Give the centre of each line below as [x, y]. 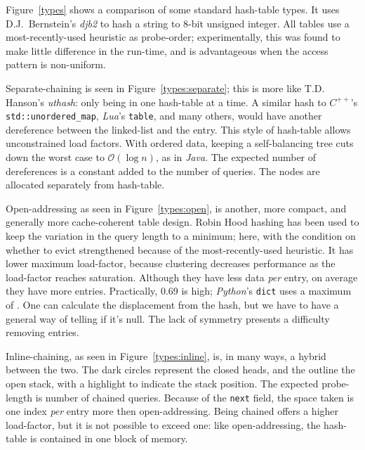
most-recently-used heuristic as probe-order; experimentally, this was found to [173, 37]
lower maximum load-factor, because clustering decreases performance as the [171, 263]
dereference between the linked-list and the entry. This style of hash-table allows [178, 129]
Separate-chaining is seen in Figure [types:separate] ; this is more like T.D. [165, 88]
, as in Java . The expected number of [236, 157]
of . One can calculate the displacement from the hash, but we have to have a [172, 304]
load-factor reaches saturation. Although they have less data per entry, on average [182, 277]
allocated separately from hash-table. [85, 185]
